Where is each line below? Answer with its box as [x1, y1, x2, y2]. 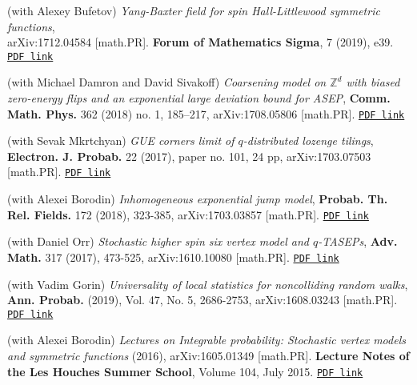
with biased [346, 74, 400, 90]
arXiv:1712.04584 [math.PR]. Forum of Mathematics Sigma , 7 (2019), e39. [7, 34, 394, 50]
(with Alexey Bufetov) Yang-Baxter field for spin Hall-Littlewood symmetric [7, 2, 380, 18]
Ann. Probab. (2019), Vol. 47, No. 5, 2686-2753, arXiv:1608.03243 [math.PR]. [7, 291, 398, 308]
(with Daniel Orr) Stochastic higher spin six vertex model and [7, 233, 309, 250]
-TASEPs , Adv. [318, 233, 398, 250]
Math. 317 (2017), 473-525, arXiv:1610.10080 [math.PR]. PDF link [7, 248, 339, 265]
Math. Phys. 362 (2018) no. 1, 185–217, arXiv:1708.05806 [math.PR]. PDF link [7, 105, 405, 122]
